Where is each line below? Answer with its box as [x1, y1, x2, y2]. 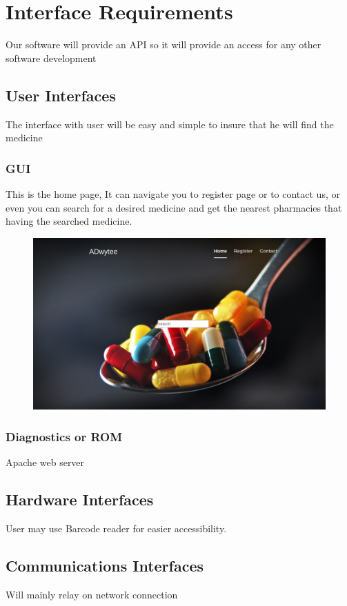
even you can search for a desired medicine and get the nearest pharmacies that [6, 200, 342, 214]
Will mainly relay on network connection [6, 587, 178, 601]
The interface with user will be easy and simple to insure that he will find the [6, 117, 334, 131]
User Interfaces [6, 84, 116, 105]
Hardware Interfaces [6, 489, 154, 510]
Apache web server [6, 455, 85, 469]
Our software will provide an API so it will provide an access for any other [6, 37, 321, 52]
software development [6, 50, 97, 65]
